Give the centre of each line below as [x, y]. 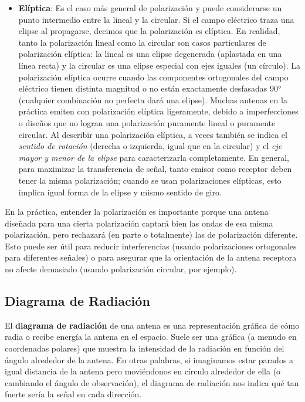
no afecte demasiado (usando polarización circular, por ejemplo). [121, 269]
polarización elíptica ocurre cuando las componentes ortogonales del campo [153, 77]
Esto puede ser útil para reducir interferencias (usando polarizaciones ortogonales [151, 246]
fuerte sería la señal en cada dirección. [73, 394]
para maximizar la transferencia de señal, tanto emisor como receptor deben [155, 169]
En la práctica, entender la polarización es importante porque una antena [137, 212]
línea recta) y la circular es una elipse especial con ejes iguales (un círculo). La [159, 65]
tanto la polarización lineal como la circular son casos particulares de [142, 42]
